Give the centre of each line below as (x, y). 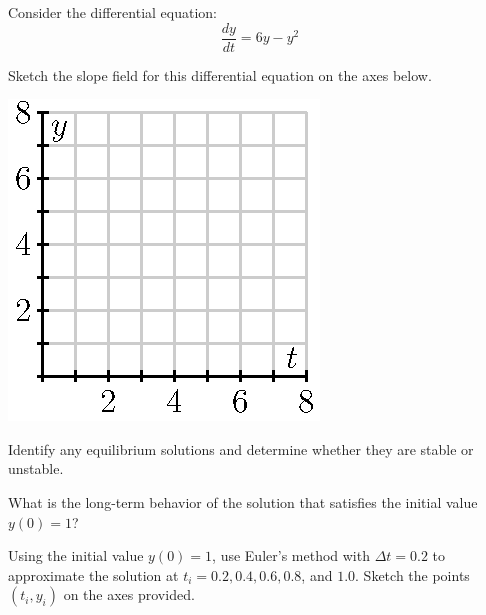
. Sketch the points (412, 574)
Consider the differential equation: (113, 12)
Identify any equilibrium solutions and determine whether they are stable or (241, 448)
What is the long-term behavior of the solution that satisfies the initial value (243, 502)
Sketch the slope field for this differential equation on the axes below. (220, 74)
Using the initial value (76, 555)
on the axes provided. (129, 594)
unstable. (36, 468)
